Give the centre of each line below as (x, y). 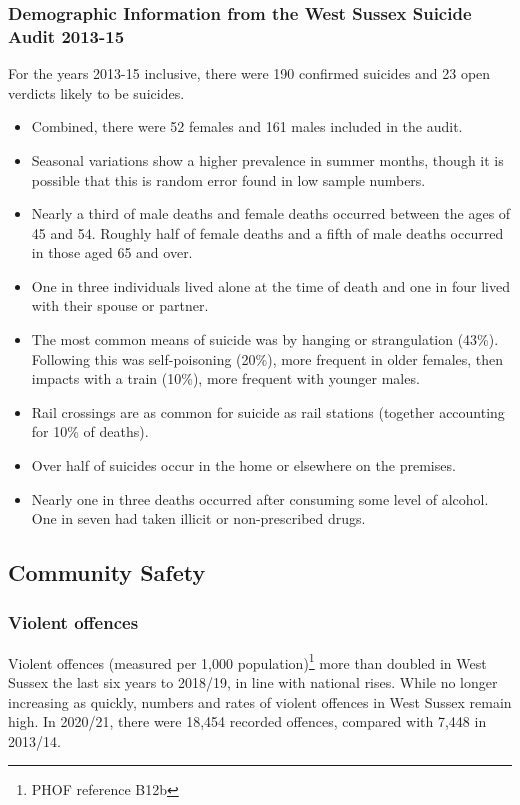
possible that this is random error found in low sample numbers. (228, 179)
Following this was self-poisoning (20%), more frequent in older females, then (267, 358)
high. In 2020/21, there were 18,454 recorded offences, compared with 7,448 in (247, 721)
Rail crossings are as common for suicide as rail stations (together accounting (268, 411)
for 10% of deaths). (90, 431)
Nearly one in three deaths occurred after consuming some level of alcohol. (260, 498)
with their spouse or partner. (120, 305)
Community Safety (107, 572)
